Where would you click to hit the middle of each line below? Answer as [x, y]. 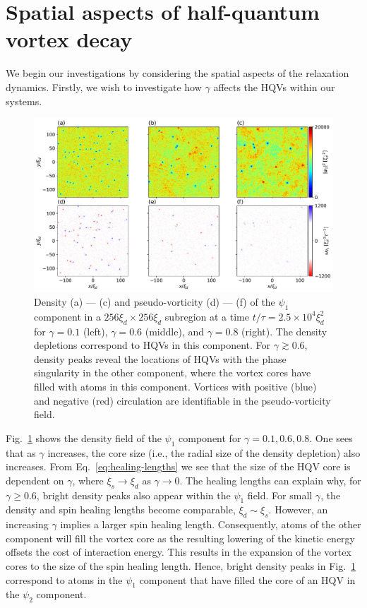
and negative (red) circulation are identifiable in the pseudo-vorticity [182, 400]
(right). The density [284, 331]
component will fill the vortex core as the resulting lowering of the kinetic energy [180, 538]
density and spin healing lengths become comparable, [121, 509]
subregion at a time [207, 316]
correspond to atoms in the [64, 579]
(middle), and [174, 331]
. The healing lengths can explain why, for [270, 480]
